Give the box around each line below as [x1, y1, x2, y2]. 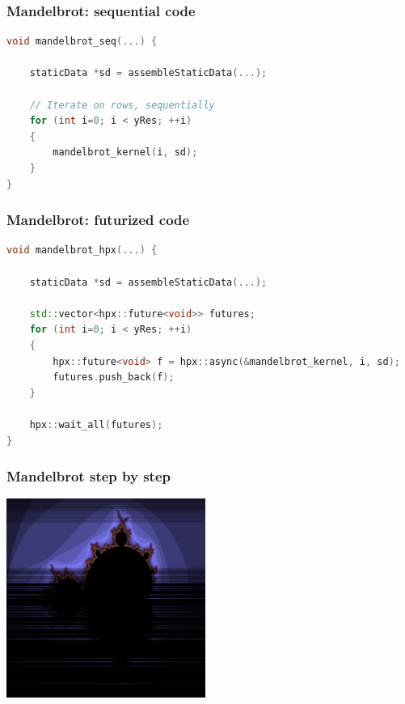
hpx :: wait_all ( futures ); [29, 418, 163, 430]
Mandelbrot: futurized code [6, 210, 190, 230]
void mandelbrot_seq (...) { [6, 36, 158, 48]
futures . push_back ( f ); [53, 371, 175, 384]
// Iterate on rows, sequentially [29, 99, 215, 111]
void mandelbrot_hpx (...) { [6, 244, 158, 257]
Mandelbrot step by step [6, 466, 171, 486]
